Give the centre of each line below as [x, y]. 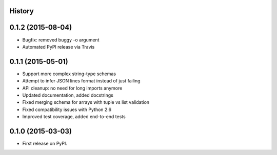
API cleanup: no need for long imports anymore [72, 88]
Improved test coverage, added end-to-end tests [74, 117]
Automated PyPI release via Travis [58, 47]
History [22, 11]
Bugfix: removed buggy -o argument [61, 40]
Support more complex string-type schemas [69, 74]
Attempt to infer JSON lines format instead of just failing [81, 81]
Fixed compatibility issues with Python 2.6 [67, 109]
